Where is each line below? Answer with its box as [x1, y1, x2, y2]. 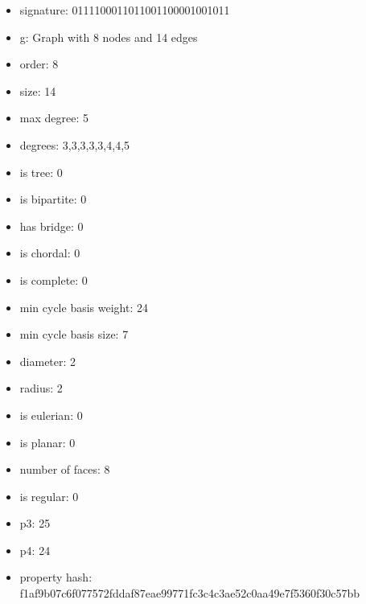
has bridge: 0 [19, 217, 84, 234]
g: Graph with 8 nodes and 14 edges [19, 28, 198, 45]
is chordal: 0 [19, 244, 80, 261]
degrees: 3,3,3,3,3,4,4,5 [19, 136, 130, 153]
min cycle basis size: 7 [19, 326, 129, 343]
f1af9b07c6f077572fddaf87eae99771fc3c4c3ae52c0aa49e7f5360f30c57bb [19, 585, 360, 602]
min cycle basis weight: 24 [19, 298, 148, 315]
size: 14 [19, 82, 56, 99]
